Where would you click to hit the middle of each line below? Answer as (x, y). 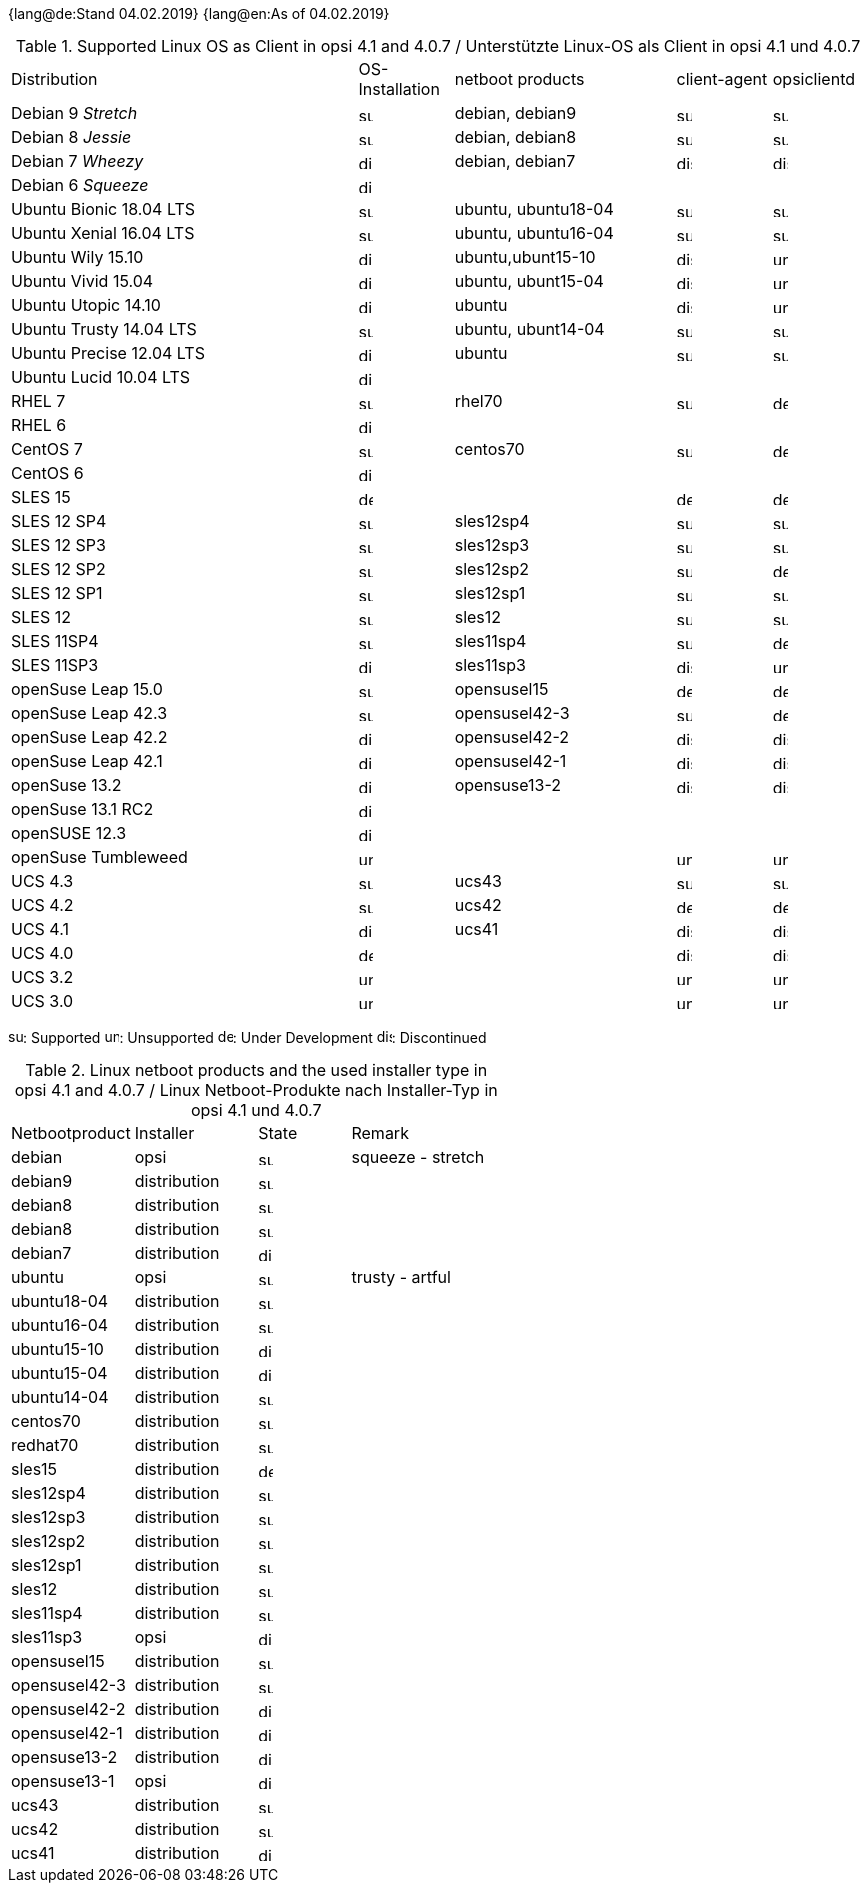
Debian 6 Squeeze (80, 185)
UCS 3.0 (42, 1001)
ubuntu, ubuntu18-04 (534, 209)
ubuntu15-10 (57, 1349)
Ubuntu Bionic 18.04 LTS (103, 209)
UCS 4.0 (42, 953)
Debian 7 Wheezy (77, 161)
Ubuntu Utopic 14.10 (86, 305)
